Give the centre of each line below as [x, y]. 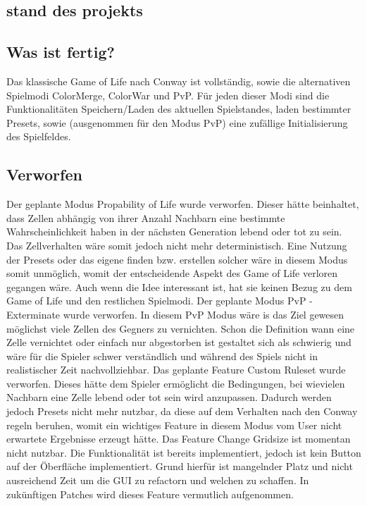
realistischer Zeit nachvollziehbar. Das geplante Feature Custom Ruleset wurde [176, 370]
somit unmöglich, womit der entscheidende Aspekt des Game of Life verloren [172, 273]
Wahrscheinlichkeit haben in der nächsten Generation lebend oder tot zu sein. [174, 232]
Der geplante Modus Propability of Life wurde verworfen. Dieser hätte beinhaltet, [183, 204]
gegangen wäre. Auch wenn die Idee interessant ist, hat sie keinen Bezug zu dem [179, 286]
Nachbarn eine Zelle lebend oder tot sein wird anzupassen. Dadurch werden [169, 397]
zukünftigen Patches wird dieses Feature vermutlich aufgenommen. [150, 494]
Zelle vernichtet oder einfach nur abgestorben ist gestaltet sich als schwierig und [179, 342]
